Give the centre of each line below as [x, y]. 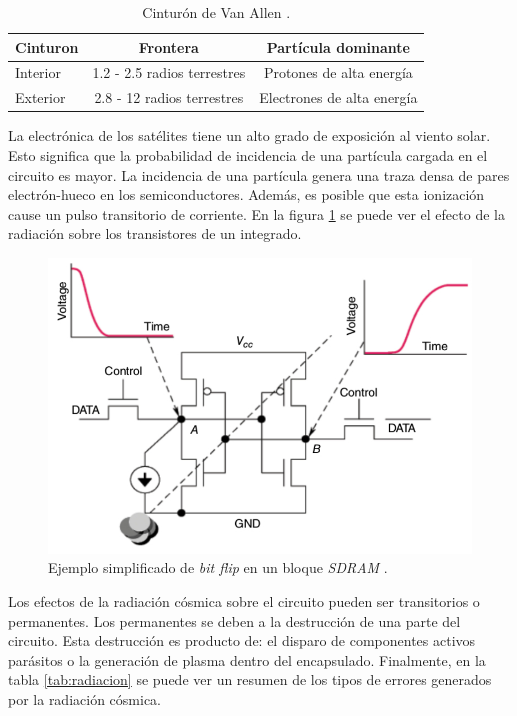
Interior [38, 72]
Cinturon [47, 46]
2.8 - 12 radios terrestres [169, 97]
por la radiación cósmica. [84, 699]
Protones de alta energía [338, 72]
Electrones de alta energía [338, 97]
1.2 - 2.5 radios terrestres [169, 72]
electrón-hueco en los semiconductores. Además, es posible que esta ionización [246, 194]
